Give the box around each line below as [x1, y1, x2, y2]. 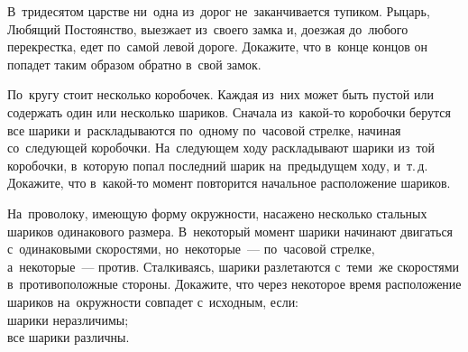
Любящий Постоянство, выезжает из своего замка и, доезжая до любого [7, 19, 408, 38]
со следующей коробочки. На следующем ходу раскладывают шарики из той [7, 138, 435, 157]
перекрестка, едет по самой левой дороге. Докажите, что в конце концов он [7, 37, 427, 56]
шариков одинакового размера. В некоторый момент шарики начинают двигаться [7, 221, 454, 240]
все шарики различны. [7, 328, 130, 347]
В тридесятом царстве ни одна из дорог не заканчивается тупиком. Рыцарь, [7, 2, 430, 20]
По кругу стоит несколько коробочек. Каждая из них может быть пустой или [7, 85, 434, 104]
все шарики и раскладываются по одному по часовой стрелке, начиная [7, 120, 401, 139]
